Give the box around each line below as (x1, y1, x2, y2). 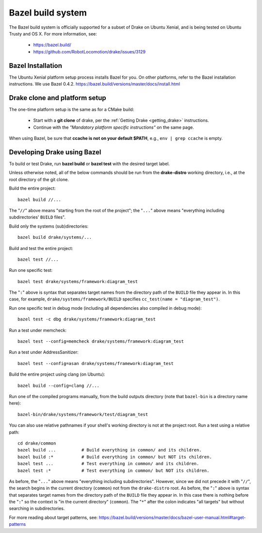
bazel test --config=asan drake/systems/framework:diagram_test (17, 361, 174, 366)
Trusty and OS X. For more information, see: (9, 31, 97, 36)
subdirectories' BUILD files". (9, 214, 65, 220)
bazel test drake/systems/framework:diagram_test (17, 279, 138, 284)
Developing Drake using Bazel (9, 148, 101, 156)
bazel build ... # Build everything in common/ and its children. (17, 447, 202, 453)
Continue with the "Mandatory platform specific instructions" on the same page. (33, 124, 194, 130)
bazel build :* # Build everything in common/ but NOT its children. (17, 454, 212, 460)
